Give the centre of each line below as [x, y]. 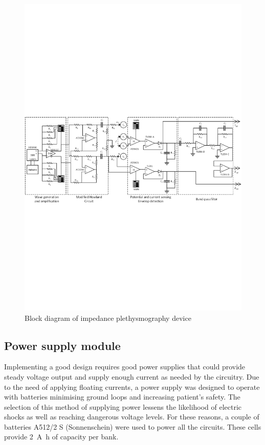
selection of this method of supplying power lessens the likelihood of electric [123, 406]
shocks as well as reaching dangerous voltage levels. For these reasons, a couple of [132, 417]
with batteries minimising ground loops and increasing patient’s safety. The [122, 397]
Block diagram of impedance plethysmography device [108, 318]
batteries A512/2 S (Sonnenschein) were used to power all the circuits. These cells [133, 426]
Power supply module [62, 345]
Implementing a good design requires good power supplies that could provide [125, 367]
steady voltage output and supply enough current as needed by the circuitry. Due [132, 376]
